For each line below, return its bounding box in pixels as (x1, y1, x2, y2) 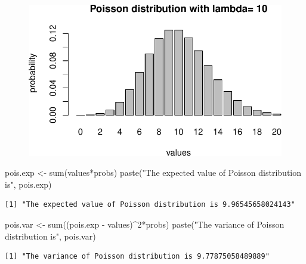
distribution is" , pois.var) (5, 229, 96, 242)
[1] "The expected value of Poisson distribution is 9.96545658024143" (5, 200, 295, 209)
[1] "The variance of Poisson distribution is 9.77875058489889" (5, 252, 270, 261)
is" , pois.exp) (5, 178, 52, 190)
